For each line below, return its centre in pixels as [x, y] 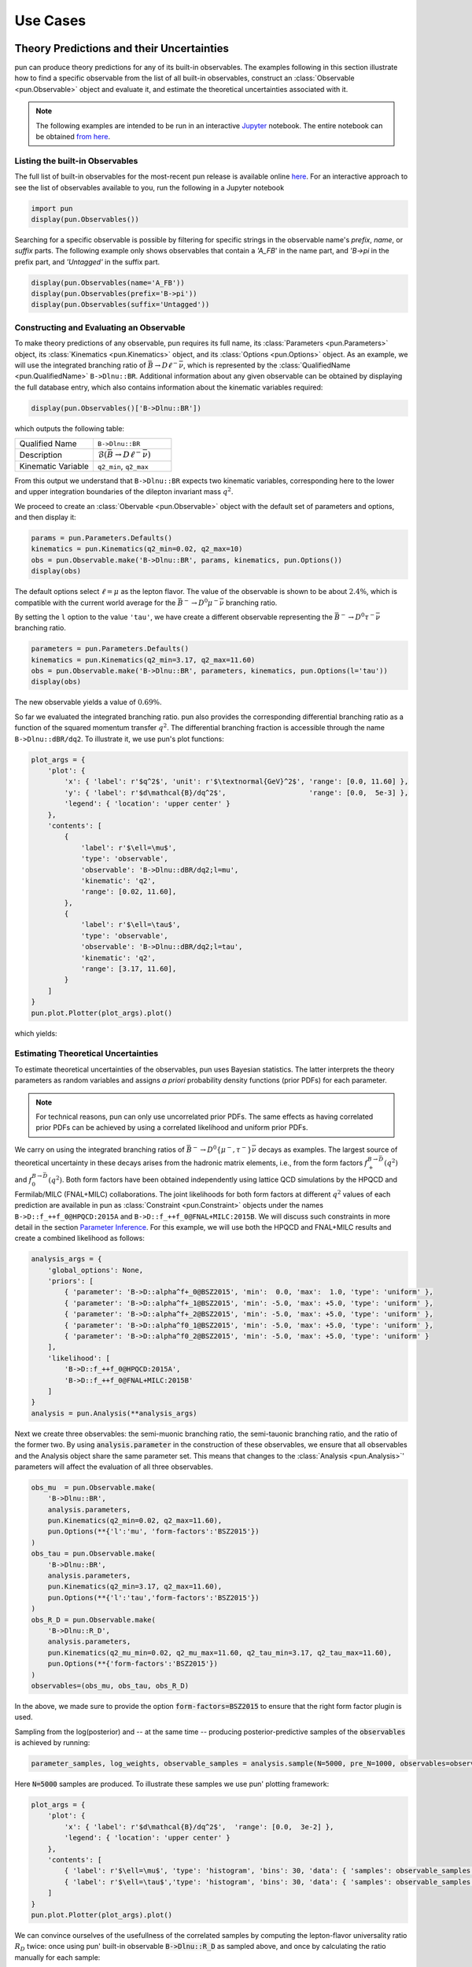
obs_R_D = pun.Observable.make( [94, 1620]
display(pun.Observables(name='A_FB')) [108, 282]
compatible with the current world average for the [95, 603]
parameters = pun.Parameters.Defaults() [110, 649]
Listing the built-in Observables [76, 161]
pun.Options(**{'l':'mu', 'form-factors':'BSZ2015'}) [153, 1532]
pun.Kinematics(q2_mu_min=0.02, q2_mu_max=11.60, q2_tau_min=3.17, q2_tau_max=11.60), [220, 1653]
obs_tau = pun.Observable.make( [94, 1554]
